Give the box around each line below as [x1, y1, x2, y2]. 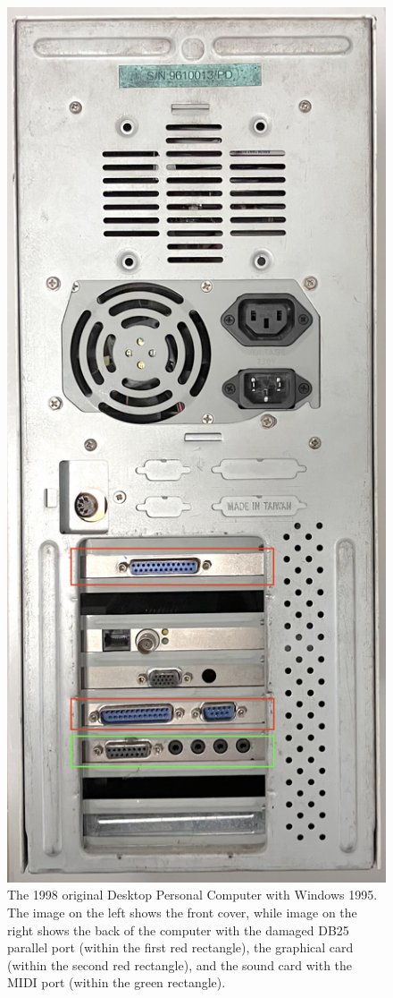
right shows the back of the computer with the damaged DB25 [7, 920, 349, 939]
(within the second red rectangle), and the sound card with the [7, 955, 353, 974]
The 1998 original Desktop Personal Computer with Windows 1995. [7, 885, 378, 904]
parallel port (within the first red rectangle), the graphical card [7, 938, 354, 957]
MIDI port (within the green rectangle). [7, 973, 226, 992]
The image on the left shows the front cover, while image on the [7, 903, 357, 922]
